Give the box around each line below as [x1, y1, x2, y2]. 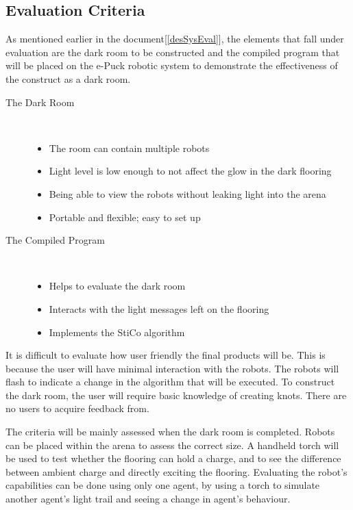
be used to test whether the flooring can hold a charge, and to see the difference [5, 451, 341, 466]
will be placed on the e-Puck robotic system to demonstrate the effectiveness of [5, 58, 338, 73]
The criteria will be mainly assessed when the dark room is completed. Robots [5, 424, 335, 439]
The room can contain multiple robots [49, 140, 210, 155]
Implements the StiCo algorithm [49, 324, 185, 339]
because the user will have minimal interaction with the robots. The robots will [5, 361, 339, 375]
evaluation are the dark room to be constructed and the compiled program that [5, 44, 340, 59]
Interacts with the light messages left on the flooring [49, 301, 269, 316]
